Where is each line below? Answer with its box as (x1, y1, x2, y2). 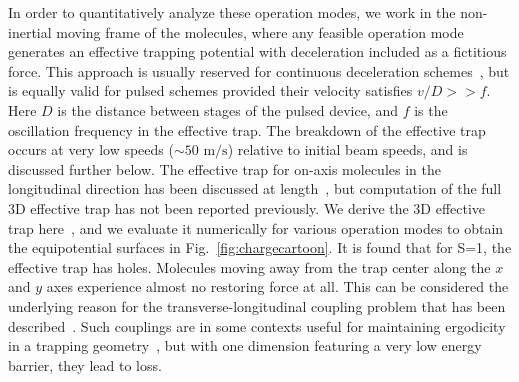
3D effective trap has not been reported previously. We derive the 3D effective (8, 197, 486, 218)
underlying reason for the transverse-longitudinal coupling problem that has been (8, 295, 506, 316)
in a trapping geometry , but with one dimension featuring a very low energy (8, 335, 482, 356)
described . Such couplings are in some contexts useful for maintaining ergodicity (8, 315, 506, 336)
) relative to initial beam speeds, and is (227, 139, 468, 160)
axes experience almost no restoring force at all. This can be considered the (46, 276, 509, 297)
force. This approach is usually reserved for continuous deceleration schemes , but (8, 60, 510, 81)
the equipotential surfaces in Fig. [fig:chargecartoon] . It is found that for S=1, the (8, 237, 512, 258)
